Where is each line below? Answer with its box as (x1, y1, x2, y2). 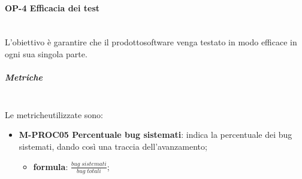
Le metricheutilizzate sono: (5, 108, 104, 121)
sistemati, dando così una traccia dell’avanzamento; (19, 140, 207, 152)
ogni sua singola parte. (5, 47, 87, 60)
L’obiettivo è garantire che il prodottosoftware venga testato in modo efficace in (5, 36, 297, 48)
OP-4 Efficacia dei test (5, 1, 100, 14)
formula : (33, 160, 68, 172)
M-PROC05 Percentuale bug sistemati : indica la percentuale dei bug (19, 128, 292, 141)
